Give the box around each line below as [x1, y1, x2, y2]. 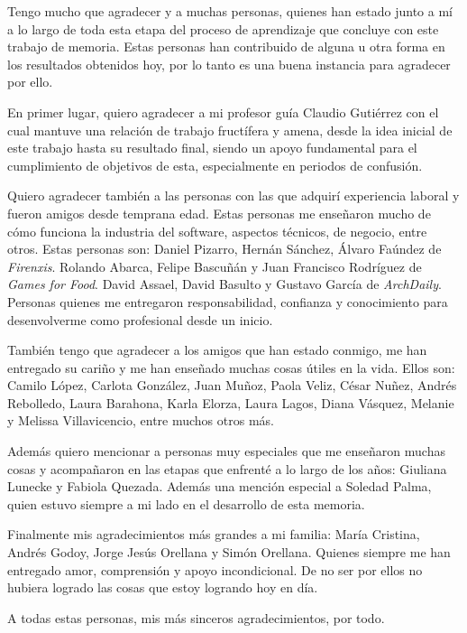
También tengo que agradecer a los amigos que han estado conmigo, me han [7, 340, 427, 359]
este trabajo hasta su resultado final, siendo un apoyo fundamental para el [7, 138, 417, 157]
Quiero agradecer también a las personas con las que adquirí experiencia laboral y [7, 186, 460, 205]
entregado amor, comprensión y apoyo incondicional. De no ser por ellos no [7, 560, 423, 579]
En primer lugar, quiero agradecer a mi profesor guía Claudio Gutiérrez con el [7, 102, 439, 121]
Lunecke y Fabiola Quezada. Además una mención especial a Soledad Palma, [7, 477, 432, 496]
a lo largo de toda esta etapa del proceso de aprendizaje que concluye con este [7, 19, 439, 38]
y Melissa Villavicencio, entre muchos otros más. [7, 411, 274, 430]
